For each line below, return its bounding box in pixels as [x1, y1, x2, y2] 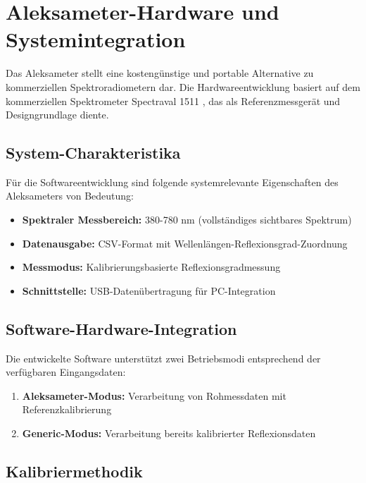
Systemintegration [6, 25, 186, 54]
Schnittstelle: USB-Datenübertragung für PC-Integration [22, 283, 276, 298]
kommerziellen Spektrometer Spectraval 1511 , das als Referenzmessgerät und [6, 93, 341, 108]
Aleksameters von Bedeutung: [6, 188, 134, 203]
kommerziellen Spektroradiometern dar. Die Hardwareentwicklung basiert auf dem [6, 79, 360, 94]
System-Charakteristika [6, 142, 181, 164]
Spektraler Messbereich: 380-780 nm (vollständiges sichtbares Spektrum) [22, 212, 352, 227]
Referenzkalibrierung [22, 402, 112, 417]
